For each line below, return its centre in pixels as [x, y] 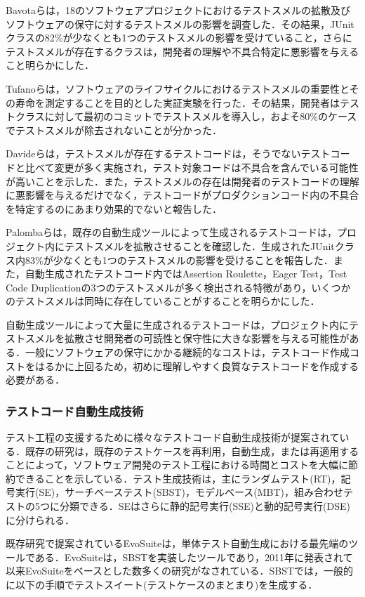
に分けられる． [40, 519]
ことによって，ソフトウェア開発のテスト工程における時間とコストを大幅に [177, 465]
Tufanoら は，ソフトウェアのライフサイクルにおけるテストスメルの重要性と [178, 88]
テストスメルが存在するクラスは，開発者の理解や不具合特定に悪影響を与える [182, 51]
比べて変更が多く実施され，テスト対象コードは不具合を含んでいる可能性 [192, 167]
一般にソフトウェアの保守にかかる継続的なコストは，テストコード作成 [187, 352]
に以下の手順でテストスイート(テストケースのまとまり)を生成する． [162, 584]
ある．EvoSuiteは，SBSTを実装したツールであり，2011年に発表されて [194, 557]
